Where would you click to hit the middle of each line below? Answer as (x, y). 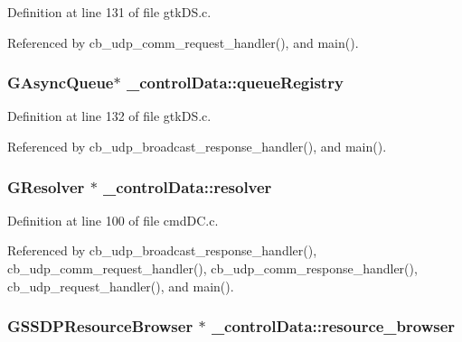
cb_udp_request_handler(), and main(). (121, 286)
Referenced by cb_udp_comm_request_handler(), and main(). (183, 42)
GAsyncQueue (61, 83)
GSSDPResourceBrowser (100, 326)
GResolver (46, 186)
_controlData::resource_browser (333, 326)
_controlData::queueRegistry (235, 83)
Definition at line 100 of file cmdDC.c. (113, 220)
